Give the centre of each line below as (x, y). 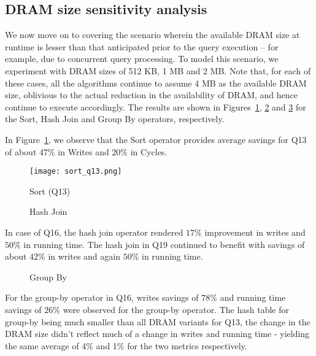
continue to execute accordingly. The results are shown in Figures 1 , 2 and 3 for (156, 106)
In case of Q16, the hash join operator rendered (94, 232)
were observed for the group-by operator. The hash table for (176, 309)
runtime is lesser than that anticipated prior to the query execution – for (142, 46)
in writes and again (84, 256)
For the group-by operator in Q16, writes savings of (102, 297)
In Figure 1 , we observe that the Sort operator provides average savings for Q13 (156, 139)
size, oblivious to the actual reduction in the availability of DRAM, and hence (151, 95)
